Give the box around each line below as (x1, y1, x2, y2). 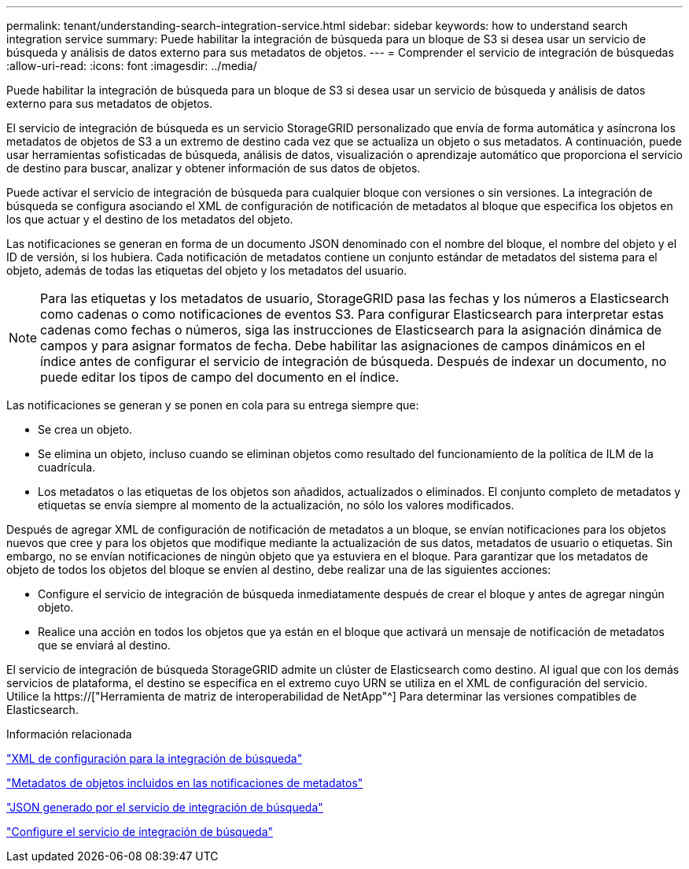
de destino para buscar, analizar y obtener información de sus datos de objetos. (6, 161, 421, 175)
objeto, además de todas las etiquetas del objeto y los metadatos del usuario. (6, 264, 407, 277)
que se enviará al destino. (38, 638, 171, 652)
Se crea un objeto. (38, 423, 133, 436)
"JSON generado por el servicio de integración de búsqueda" (6, 801, 323, 814)
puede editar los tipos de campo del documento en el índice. (40, 369, 400, 385)
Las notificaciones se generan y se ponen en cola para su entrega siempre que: (6, 398, 419, 412)
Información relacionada (6, 727, 132, 741)
